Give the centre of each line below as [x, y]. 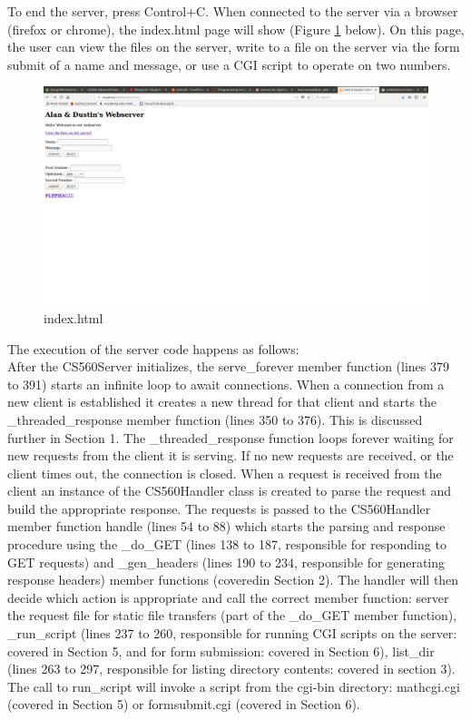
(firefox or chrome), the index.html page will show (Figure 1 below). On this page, [236, 29]
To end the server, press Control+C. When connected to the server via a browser [233, 11]
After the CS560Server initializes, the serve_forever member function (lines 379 [228, 366]
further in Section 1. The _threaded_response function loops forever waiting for [231, 437]
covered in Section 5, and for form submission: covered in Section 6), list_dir [221, 651]
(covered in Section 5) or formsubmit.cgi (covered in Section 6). [184, 704]
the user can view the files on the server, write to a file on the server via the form [234, 47]
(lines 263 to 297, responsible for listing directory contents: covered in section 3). [231, 669]
